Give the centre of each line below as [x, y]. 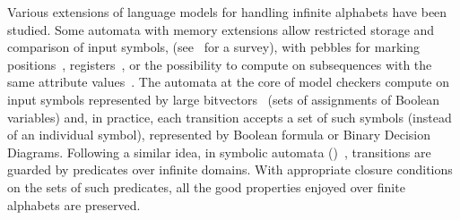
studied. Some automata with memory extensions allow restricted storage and [221, 29]
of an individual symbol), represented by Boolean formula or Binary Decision [219, 135]
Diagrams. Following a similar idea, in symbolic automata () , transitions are [219, 152]
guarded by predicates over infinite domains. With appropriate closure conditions [230, 169]
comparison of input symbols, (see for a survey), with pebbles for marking [213, 47]
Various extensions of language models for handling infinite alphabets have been [227, 12]
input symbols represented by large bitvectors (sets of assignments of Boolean [224, 99]
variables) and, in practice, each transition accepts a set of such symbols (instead [230, 117]
